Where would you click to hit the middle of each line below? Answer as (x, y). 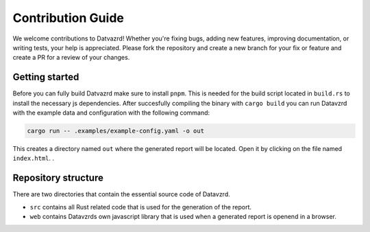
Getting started (46, 77)
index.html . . (34, 159)
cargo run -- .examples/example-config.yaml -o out (116, 131)
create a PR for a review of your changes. (71, 58)
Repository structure (58, 178)
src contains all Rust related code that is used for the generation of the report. (141, 207)
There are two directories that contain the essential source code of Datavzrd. (122, 194)
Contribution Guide (69, 18)
